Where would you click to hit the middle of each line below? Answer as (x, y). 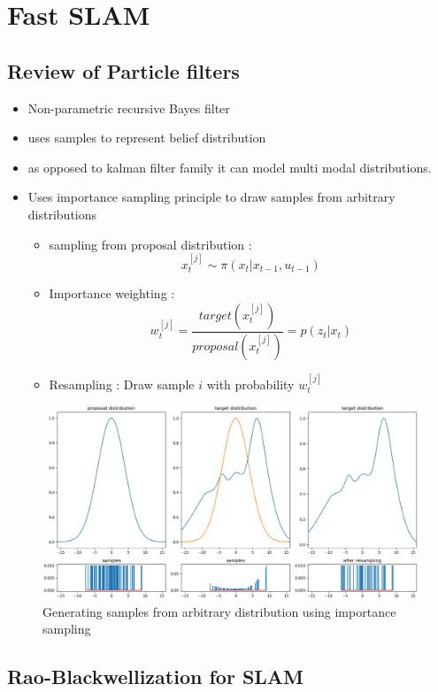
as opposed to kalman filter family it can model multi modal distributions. (230, 167)
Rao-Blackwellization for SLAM (156, 677)
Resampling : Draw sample (122, 384)
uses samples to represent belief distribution (147, 138)
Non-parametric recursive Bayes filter (129, 108)
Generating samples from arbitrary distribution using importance (219, 611)
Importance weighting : (112, 293)
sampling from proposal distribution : (150, 244)
